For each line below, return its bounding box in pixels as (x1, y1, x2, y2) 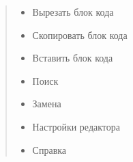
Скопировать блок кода (32, 27, 128, 42)
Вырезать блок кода (32, 5, 114, 18)
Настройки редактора (32, 119, 120, 133)
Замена (32, 96, 61, 111)
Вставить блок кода (32, 51, 113, 65)
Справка (32, 142, 67, 157)
